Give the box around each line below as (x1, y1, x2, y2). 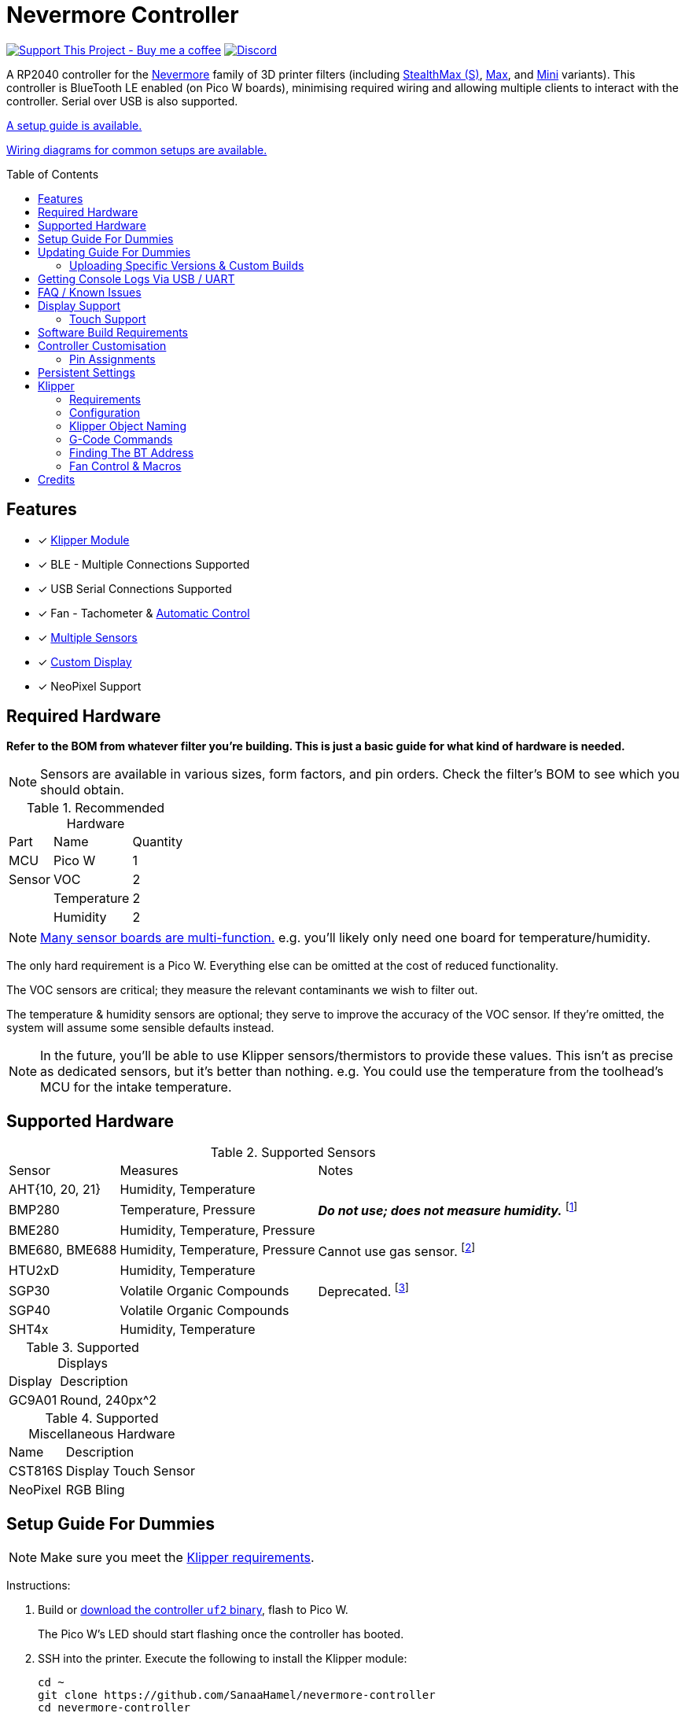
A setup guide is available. (6, 118, 142, 132)
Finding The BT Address (69, 445, 194, 459)
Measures (120, 1162, 179, 1179)
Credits (38, 472, 75, 486)
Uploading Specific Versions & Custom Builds (69, 258, 304, 272)
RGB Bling (65, 1482, 125, 1498)
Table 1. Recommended (27, 800, 165, 816)
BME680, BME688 (9, 1242, 117, 1258)
